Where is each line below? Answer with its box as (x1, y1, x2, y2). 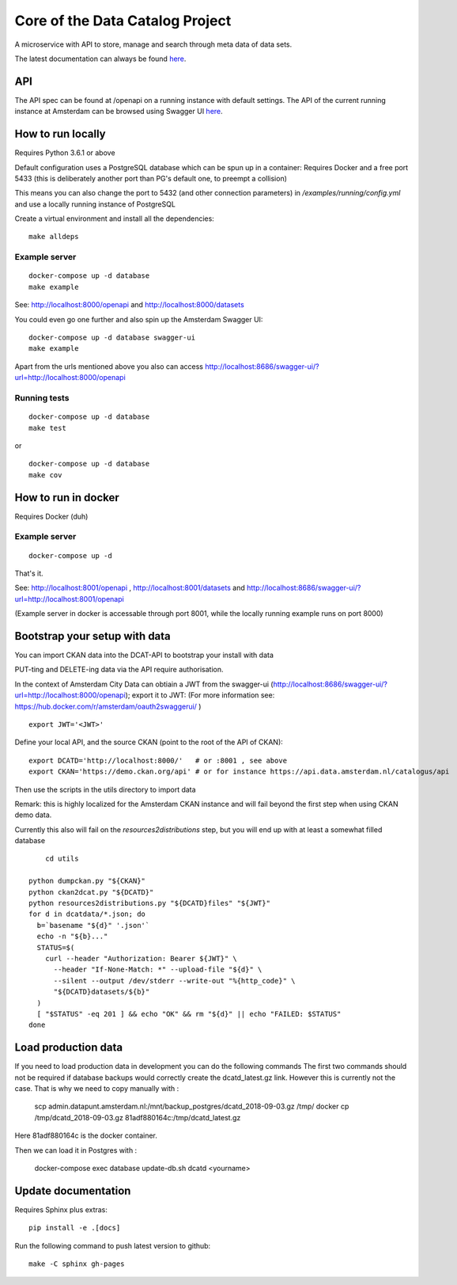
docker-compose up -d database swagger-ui (28, 333, 196, 342)
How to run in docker (14, 491, 120, 504)
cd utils (44, 854, 79, 863)
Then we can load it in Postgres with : (14, 1145, 138, 1155)
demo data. (14, 810, 52, 819)
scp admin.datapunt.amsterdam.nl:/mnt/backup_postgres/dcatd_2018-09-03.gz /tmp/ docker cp (34, 1101, 349, 1112)
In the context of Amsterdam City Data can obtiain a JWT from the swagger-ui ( (14, 679, 274, 689)
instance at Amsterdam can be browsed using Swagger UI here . (14, 107, 223, 116)
